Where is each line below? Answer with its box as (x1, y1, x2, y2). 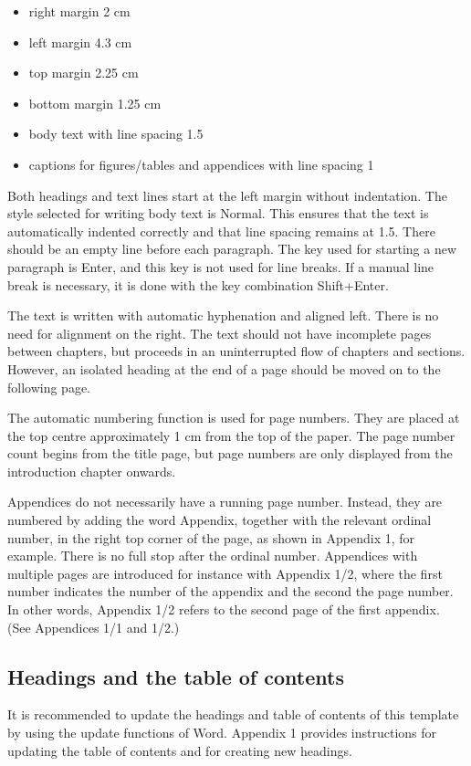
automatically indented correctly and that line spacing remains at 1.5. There (7, 221, 435, 240)
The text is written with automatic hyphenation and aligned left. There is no (7, 306, 439, 325)
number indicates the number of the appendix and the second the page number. (7, 582, 454, 601)
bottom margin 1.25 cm (28, 93, 162, 112)
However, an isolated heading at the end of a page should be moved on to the (7, 359, 441, 378)
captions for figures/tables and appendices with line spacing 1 (28, 154, 374, 173)
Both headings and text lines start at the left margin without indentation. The (7, 185, 447, 205)
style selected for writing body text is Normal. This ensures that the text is (7, 204, 429, 223)
